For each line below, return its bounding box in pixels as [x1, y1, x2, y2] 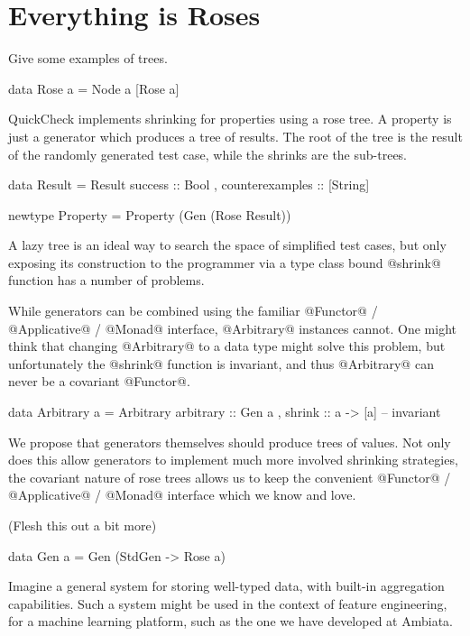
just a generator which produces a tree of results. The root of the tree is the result [8, 126, 463, 145]
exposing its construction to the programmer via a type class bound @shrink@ [8, 253, 441, 272]
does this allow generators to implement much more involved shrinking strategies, [8, 450, 458, 469]
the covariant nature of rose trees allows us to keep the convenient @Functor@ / [8, 467, 451, 486]
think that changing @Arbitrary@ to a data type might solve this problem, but [8, 336, 446, 355]
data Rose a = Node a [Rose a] [8, 78, 180, 97]
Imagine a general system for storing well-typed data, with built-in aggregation [8, 576, 445, 595]
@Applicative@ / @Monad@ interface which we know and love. [8, 485, 356, 504]
